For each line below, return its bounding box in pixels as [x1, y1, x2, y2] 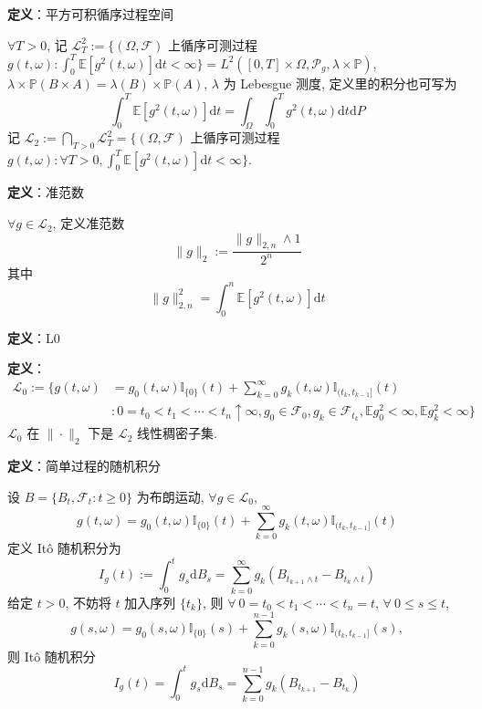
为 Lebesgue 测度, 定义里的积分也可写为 [223, 74, 457, 93]
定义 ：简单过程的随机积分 [7, 456, 161, 475]
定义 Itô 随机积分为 [7, 538, 121, 558]
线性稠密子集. [137, 423, 217, 443]
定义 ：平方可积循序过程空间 [7, 5, 173, 23]
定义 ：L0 [7, 328, 60, 347]
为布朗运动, [136, 486, 204, 506]
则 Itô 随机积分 [7, 646, 96, 665]
